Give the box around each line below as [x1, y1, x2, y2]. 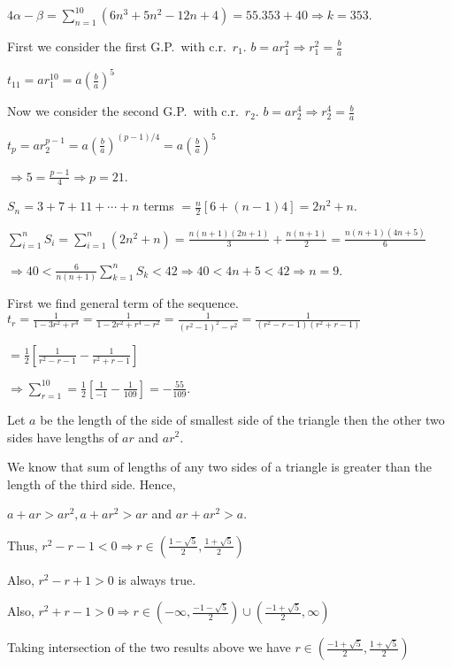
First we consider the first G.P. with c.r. [7, 37, 226, 55]
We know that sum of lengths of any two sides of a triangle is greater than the [7, 457, 432, 476]
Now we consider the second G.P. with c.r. [7, 102, 239, 120]
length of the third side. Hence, [7, 474, 176, 493]
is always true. [118, 570, 196, 588]
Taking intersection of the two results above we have [7, 638, 291, 656]
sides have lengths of [7, 427, 119, 446]
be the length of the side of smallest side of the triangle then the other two [40, 410, 445, 428]
